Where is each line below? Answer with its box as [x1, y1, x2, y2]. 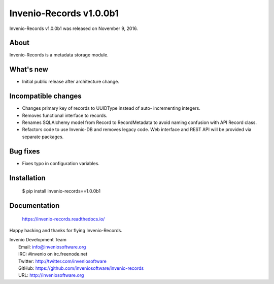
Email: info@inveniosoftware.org [18, 244, 86, 250]
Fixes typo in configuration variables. [22, 160, 100, 166]
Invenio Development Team [9, 237, 67, 243]
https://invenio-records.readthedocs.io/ [22, 216, 105, 222]
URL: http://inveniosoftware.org [18, 272, 84, 278]
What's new [9, 65, 48, 74]
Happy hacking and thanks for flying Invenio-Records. [9, 227, 123, 233]
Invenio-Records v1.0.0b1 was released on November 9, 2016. [9, 25, 138, 31]
